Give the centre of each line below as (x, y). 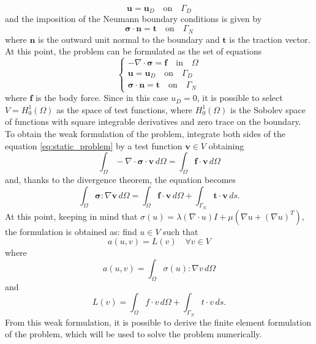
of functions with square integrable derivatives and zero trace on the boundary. (153, 122)
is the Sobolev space (268, 109)
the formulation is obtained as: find (71, 231)
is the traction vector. (270, 39)
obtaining (226, 145)
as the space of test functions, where (125, 109)
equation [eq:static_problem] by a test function (94, 145)
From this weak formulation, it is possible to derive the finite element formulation (158, 322)
